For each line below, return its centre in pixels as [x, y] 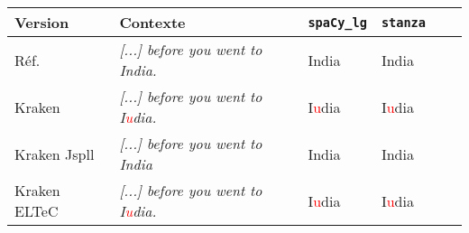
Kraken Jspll [55, 154]
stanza [403, 22]
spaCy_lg [337, 22]
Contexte [152, 22]
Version [42, 22]
